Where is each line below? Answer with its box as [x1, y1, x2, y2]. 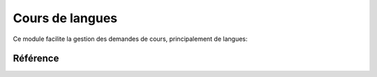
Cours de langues [13, 10, 118, 26]
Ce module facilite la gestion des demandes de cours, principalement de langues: [13, 35, 248, 43]
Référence [13, 53, 59, 65]
